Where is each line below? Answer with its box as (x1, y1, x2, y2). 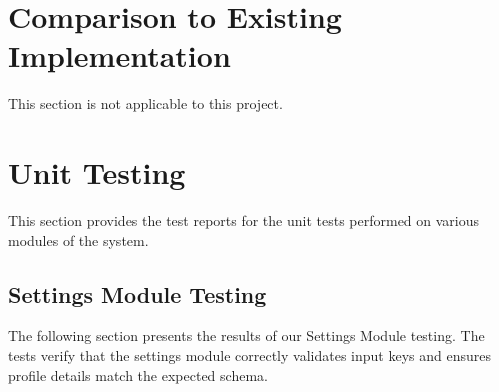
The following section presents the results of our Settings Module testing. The (8, 325, 485, 346)
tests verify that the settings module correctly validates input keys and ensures (8, 345, 491, 366)
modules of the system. (8, 229, 149, 250)
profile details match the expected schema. (8, 364, 268, 385)
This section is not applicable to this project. (8, 93, 283, 114)
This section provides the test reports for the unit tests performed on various (8, 210, 480, 231)
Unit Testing (8, 152, 186, 193)
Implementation (8, 35, 231, 76)
